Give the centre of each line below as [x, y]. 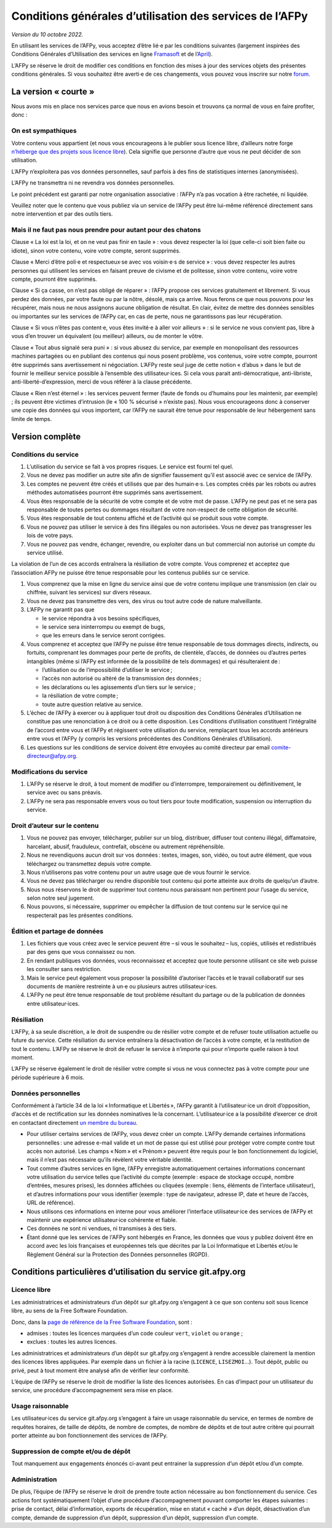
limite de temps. [32, 419]
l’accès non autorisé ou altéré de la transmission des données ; [122, 679]
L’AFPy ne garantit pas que [61, 610]
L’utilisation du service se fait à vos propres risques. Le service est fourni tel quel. [130, 467]
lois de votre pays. [50, 535]
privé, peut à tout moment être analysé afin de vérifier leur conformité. [101, 1370]
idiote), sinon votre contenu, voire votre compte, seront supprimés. [96, 250]
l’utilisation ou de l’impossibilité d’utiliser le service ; [107, 669]
